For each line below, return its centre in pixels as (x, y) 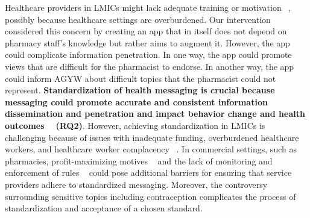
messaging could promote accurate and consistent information (136, 101)
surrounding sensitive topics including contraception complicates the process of (150, 196)
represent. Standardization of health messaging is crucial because (140, 90)
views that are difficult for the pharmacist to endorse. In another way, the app (150, 66)
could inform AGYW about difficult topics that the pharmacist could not (141, 78)
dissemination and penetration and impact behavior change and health (155, 114)
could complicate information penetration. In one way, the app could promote (148, 54)
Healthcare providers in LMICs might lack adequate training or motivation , (148, 7)
